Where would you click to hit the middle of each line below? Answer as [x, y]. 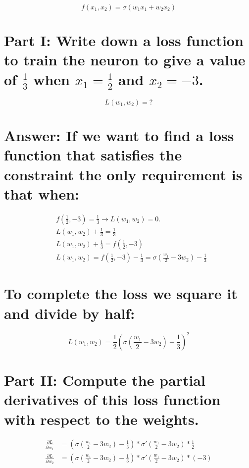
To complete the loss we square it [121, 293]
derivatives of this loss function [112, 399]
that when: [42, 193]
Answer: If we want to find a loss [119, 135]
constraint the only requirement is [123, 174]
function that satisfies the [93, 155]
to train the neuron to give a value [125, 60]
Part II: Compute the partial [105, 380]
